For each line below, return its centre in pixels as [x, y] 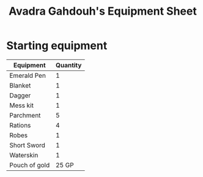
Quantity [68, 65]
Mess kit [21, 105]
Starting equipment [57, 46]
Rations [20, 125]
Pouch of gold [30, 165]
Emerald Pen [28, 75]
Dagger [20, 95]
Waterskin [24, 155]
